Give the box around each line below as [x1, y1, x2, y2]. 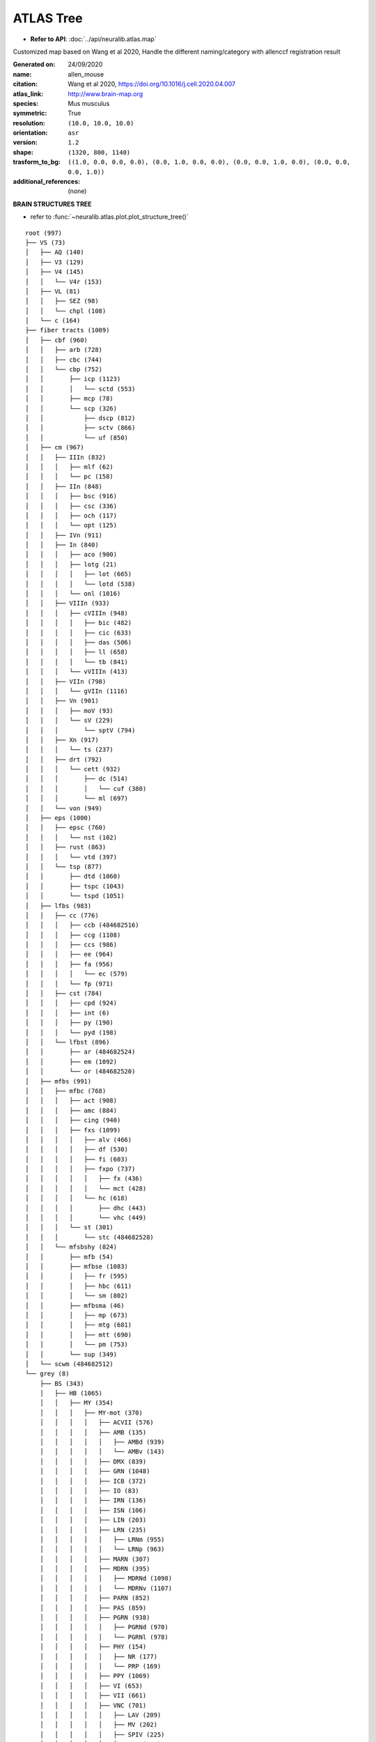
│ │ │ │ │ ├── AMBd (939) [39, 1438, 165, 1446]
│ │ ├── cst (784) [25, 989, 103, 998]
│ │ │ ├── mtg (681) [25, 1321, 132, 1329]
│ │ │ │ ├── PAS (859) [39, 1603, 147, 1612]
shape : [13, 148, 34, 156]
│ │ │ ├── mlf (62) [25, 463, 114, 470]
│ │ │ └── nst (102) [25, 833, 118, 841]
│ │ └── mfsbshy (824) [25, 1243, 118, 1251]
